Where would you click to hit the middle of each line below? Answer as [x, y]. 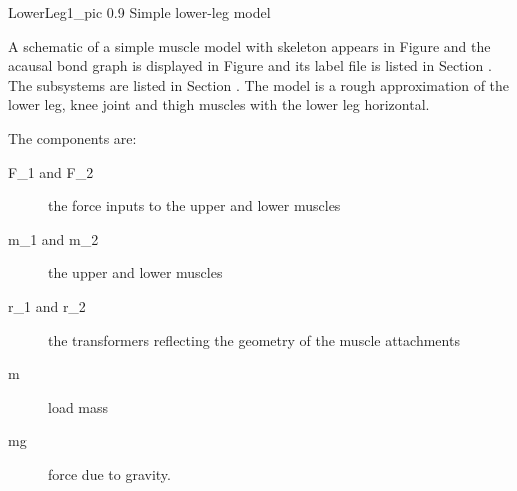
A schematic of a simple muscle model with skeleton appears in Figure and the [249, 45]
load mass [78, 406]
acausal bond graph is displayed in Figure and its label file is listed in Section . [250, 65]
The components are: [72, 137]
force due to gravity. [109, 473]
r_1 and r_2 [47, 305]
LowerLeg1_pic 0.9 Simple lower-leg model [139, 12]
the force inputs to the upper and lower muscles [194, 205]
